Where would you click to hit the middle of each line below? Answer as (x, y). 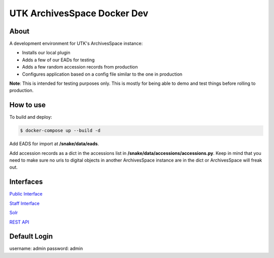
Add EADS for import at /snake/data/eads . (54, 144)
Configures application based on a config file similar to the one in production (102, 74)
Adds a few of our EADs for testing (58, 60)
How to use (27, 105)
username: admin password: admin (46, 248)
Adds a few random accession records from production (80, 67)
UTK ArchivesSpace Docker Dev (79, 13)
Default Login (31, 236)
